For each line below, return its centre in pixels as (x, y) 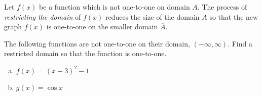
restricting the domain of (43, 16)
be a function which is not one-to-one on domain (115, 7)
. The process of (222, 7)
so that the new (234, 16)
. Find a (240, 43)
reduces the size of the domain (152, 16)
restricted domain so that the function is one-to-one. (85, 53)
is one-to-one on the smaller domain (102, 27)
